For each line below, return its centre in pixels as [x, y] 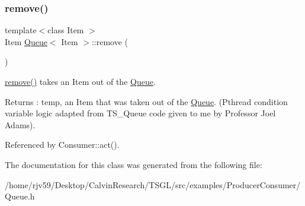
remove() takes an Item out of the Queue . [80, 81]
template [21, 30]
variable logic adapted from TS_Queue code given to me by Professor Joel [140, 113]
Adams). [20, 124]
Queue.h [20, 196]
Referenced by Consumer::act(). [62, 145]
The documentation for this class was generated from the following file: [134, 164]
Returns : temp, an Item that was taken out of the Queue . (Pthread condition [146, 101]
